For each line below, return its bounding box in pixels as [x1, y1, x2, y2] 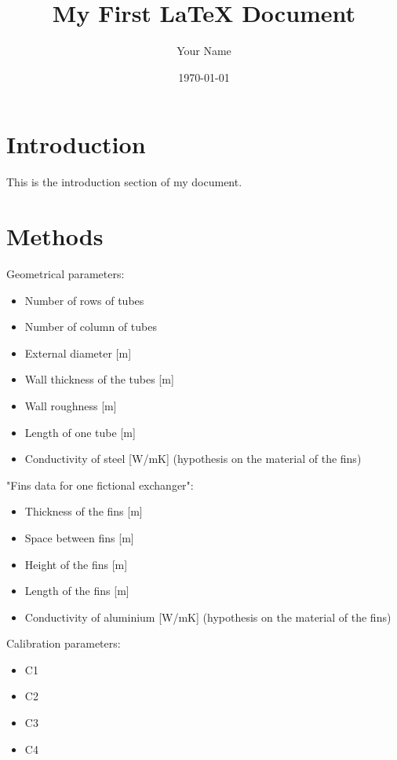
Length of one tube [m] [24, 424, 136, 440]
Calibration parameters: [6, 635, 121, 652]
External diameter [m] [24, 344, 132, 361]
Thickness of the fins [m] [24, 503, 143, 520]
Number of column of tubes [24, 318, 157, 335]
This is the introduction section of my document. [6, 174, 242, 190]
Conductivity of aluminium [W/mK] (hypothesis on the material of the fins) [24, 608, 392, 625]
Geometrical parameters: [6, 265, 125, 281]
